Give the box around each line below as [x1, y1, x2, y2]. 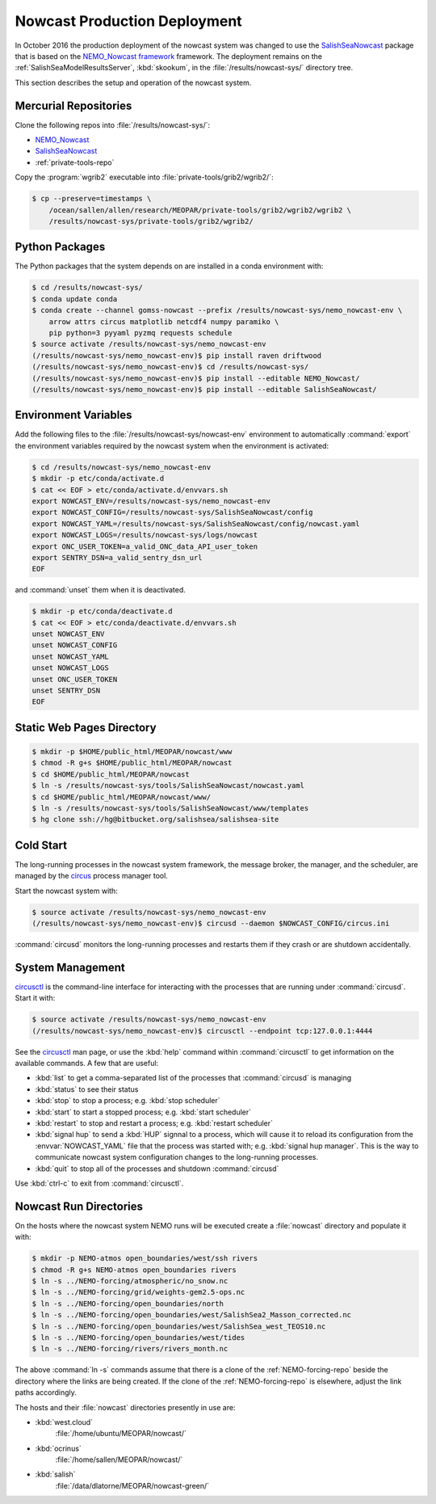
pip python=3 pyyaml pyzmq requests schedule [48, 328, 233, 337]
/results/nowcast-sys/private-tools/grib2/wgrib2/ [48, 217, 254, 225]
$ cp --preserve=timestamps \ [31, 194, 152, 204]
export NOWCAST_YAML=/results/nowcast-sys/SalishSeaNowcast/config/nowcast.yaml [31, 519, 360, 529]
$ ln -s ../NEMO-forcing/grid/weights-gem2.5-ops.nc [31, 1287, 245, 1297]
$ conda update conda [31, 294, 118, 303]
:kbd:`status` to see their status [35, 1084, 139, 1094]
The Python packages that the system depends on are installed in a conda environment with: [15, 261, 324, 271]
